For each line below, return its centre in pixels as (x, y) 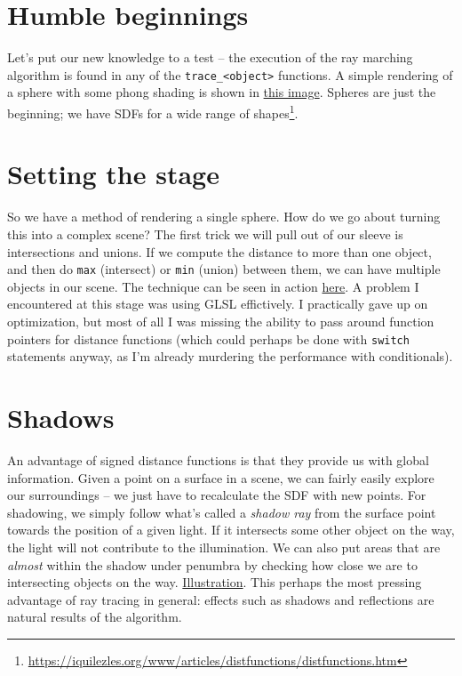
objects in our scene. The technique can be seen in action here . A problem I (213, 286)
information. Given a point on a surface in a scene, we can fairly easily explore (221, 477)
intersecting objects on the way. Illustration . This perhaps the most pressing (215, 582)
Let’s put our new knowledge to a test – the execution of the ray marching (210, 57)
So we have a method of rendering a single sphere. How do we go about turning (224, 217)
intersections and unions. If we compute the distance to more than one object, (219, 251)
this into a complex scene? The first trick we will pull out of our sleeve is (205, 233)
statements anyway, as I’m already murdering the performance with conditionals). (230, 356)
